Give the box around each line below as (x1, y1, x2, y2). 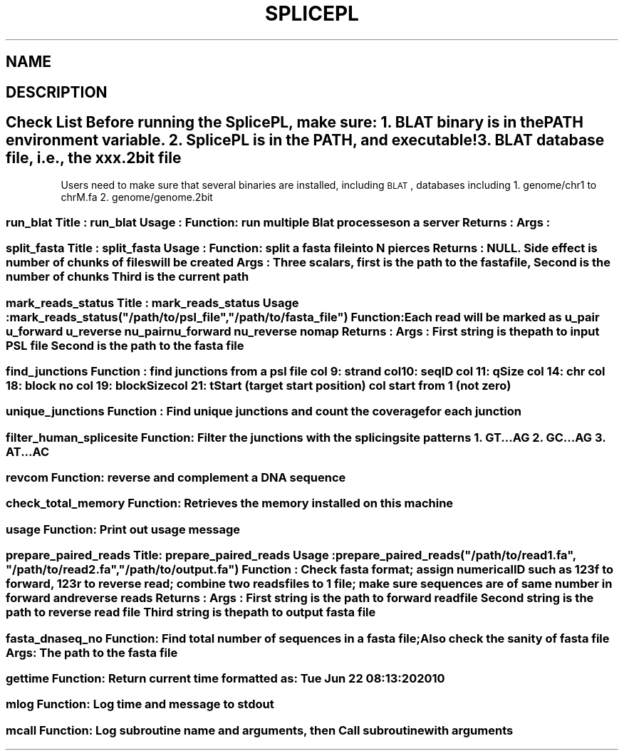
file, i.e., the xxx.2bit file (6, 149, 182, 167)
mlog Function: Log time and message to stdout (6, 697, 274, 712)
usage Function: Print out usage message (6, 522, 241, 537)
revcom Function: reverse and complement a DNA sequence (6, 470, 346, 485)
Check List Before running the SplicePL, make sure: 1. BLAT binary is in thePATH (6, 113, 583, 132)
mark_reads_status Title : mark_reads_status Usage (6, 295, 299, 310)
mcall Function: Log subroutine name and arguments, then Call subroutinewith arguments (6, 723, 514, 737)
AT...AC (6, 444, 50, 459)
